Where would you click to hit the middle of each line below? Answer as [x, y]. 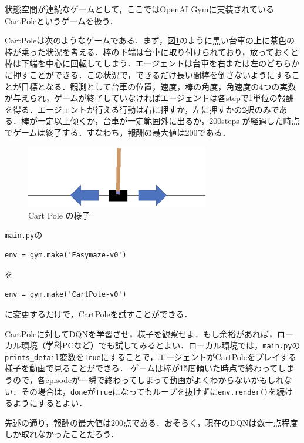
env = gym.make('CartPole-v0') [66, 295]
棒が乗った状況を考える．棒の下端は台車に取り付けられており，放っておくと [152, 51]
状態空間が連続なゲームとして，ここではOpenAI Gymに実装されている [140, 9]
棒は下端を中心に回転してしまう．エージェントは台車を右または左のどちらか [152, 63]
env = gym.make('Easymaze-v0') [66, 255]
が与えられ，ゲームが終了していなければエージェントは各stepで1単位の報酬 [149, 98]
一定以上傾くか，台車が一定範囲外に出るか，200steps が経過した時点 [168, 121]
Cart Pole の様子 [59, 215]
